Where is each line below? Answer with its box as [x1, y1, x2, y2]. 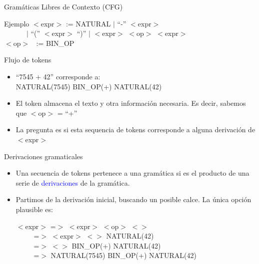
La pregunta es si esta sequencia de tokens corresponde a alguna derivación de [15, 124, 255, 135]
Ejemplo [4, 18, 29, 28]
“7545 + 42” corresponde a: [15, 71, 100, 81]
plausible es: [15, 204, 53, 214]
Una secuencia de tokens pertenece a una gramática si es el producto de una [15, 168, 249, 178]
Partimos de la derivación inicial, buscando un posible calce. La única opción [15, 194, 251, 205]
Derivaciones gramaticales [4, 151, 83, 161]
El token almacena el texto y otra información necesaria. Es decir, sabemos [15, 98, 246, 108]
